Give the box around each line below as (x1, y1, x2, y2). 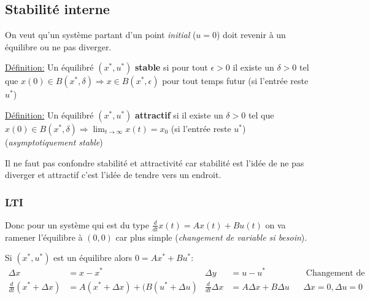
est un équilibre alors (53, 251, 133, 264)
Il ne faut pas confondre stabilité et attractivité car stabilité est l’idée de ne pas (5, 156, 304, 169)
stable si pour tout (135, 61, 208, 74)
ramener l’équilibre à (5, 230, 83, 243)
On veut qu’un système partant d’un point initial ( (5, 28, 196, 41)
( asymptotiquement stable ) (5, 135, 103, 148)
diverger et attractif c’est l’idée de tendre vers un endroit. (5, 168, 222, 181)
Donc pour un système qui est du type (5, 218, 149, 231)
